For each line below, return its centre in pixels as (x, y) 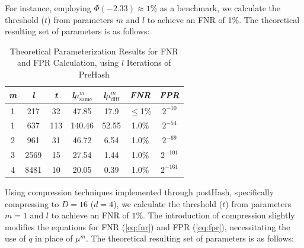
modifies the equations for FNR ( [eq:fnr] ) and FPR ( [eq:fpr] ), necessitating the (148, 226)
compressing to (32, 203)
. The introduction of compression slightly (219, 215)
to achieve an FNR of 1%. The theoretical (223, 19)
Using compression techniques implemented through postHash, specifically (140, 192)
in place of (54, 238)
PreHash (94, 74)
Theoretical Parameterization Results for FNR (94, 51)
